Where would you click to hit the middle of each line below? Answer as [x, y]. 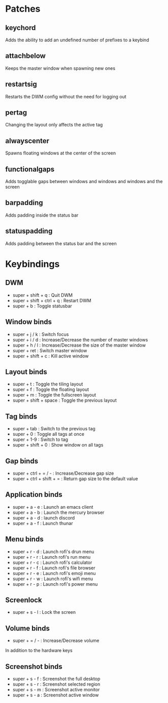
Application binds [34, 495]
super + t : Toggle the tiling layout [48, 384]
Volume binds [27, 628]
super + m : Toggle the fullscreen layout [54, 395]
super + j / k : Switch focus [41, 334]
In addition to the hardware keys [39, 650]
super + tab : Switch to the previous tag [54, 429]
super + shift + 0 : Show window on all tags [58, 445]
